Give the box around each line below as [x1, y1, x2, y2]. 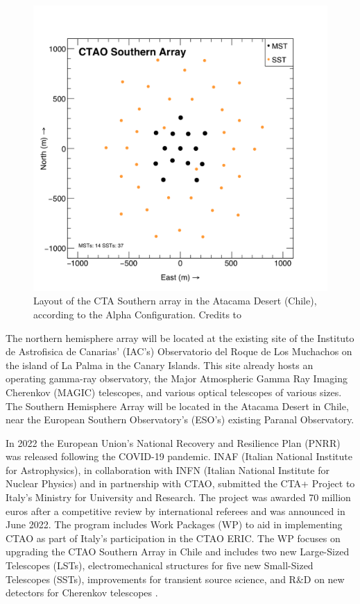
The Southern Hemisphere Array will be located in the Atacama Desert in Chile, [6, 398, 349, 413]
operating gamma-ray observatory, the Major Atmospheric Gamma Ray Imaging [6, 371, 348, 386]
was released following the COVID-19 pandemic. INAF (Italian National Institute [6, 449, 352, 464]
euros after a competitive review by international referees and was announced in [6, 503, 345, 518]
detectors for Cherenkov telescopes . [6, 585, 158, 600]
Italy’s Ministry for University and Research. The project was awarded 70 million [6, 490, 351, 505]
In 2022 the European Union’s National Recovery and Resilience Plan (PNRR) [6, 435, 341, 450]
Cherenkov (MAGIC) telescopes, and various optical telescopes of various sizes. [6, 384, 342, 399]
